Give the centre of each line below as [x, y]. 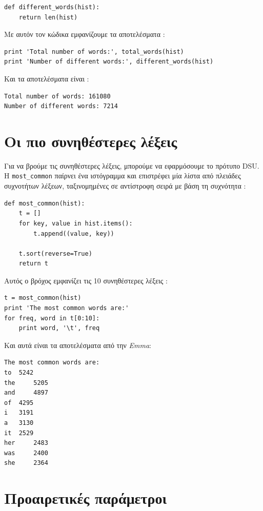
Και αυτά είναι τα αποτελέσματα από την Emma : [78, 345]
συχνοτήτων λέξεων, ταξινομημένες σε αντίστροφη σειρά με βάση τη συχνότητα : [125, 186]
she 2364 [26, 463]
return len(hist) [48, 17]
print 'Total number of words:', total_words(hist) [94, 52]
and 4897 [26, 393]
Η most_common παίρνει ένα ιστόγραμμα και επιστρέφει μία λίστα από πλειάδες [123, 176]
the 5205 [26, 383]
